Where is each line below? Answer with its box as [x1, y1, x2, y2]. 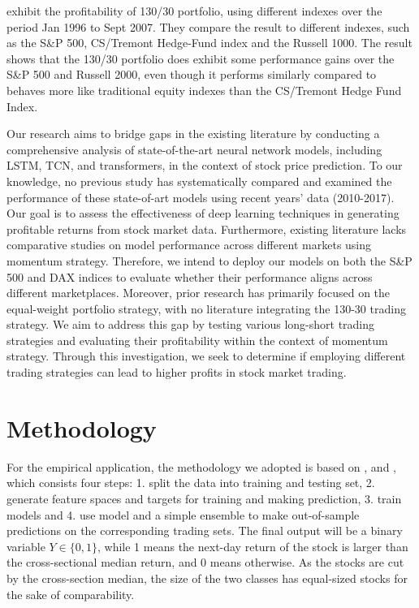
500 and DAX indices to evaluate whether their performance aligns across [6, 268, 373, 285]
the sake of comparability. [6, 585, 135, 602]
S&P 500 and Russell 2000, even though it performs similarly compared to [6, 66, 377, 83]
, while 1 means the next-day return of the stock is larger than [97, 537, 408, 554]
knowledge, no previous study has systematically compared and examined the [6, 172, 392, 189]
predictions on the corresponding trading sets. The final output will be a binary [6, 522, 403, 539]
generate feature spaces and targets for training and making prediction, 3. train [6, 489, 402, 507]
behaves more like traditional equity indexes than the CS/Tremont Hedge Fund [6, 81, 402, 98]
